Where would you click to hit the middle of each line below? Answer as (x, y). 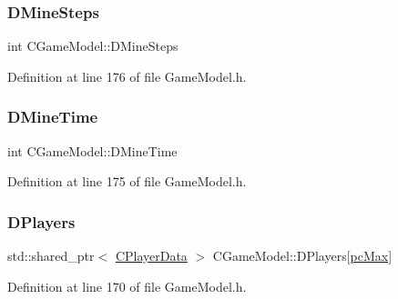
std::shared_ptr (51, 256)
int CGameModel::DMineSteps (93, 46)
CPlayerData (151, 256)
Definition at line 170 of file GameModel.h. (127, 286)
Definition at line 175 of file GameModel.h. (127, 181)
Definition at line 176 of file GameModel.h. (127, 76)
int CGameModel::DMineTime (92, 150)
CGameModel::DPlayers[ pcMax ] (302, 256)
